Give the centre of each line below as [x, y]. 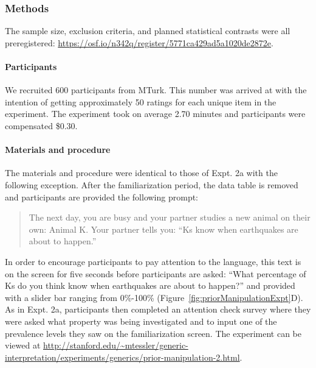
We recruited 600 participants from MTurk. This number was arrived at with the [156, 90]
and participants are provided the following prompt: [102, 196]
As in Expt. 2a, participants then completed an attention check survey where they [158, 309]
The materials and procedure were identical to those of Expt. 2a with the [141, 173]
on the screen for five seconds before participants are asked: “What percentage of [156, 273]
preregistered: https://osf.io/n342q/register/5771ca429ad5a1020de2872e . [139, 42]
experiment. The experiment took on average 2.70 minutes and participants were [155, 114]
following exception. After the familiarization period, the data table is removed [152, 184]
